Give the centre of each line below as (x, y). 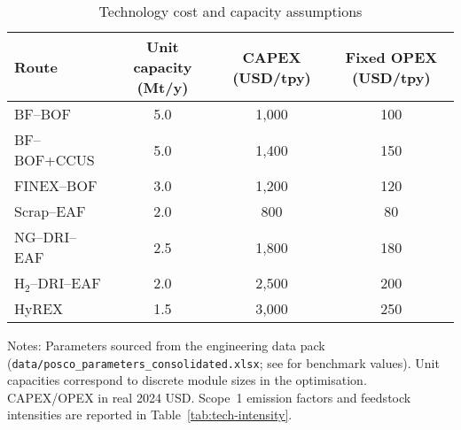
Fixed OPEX (391, 57)
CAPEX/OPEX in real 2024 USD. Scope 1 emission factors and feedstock (209, 397)
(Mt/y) (163, 87)
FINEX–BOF (56, 185)
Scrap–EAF (50, 211)
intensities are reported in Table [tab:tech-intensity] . (150, 415)
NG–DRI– (46, 237)
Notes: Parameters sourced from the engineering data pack (166, 345)
